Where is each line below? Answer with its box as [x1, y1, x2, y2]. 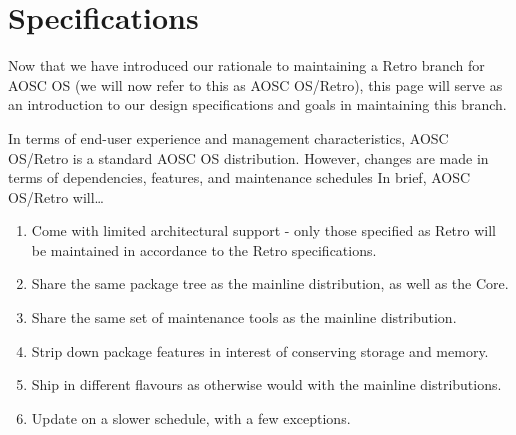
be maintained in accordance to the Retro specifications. [31, 239, 377, 260]
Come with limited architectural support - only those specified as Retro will [31, 220, 496, 241]
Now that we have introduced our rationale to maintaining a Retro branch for [8, 55, 485, 76]
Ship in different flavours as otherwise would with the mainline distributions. [31, 374, 502, 395]
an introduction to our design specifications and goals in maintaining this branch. [8, 94, 507, 115]
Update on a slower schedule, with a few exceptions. [31, 407, 351, 428]
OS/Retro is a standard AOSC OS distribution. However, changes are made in [8, 147, 489, 168]
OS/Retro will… [8, 186, 104, 207]
